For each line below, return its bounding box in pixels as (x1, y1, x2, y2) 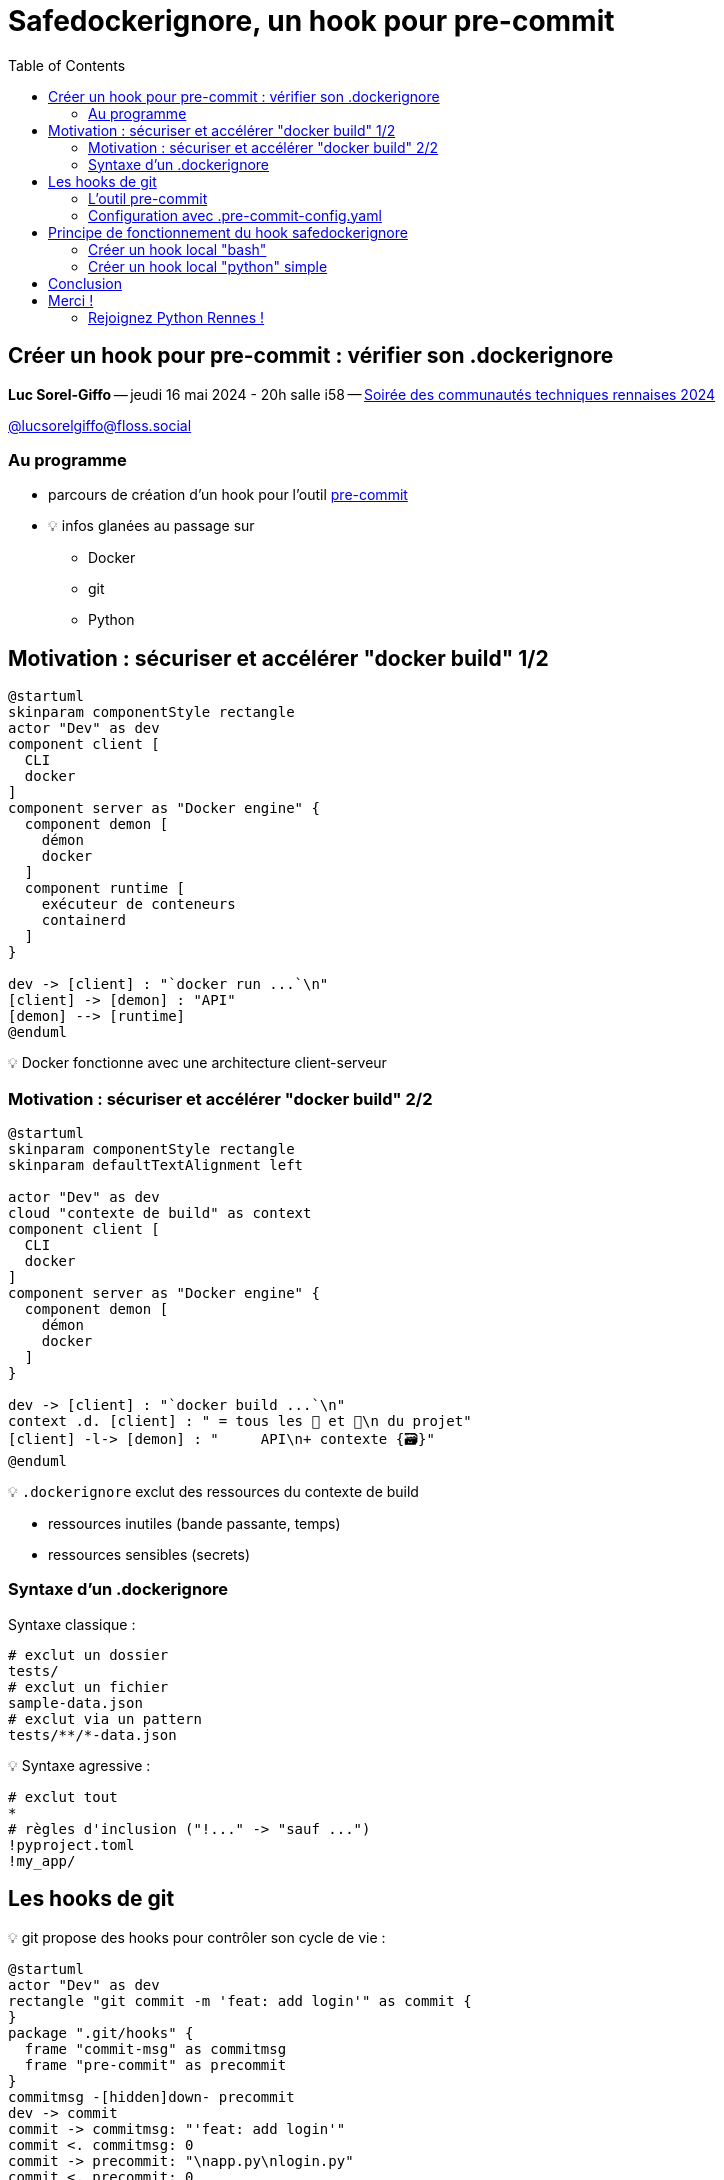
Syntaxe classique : (8, 1615, 136, 1633)
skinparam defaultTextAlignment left (8, 1156, 304, 1173)
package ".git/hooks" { (8, 2024, 194, 2041)
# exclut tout (8, 1788, 118, 1805)
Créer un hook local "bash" (88, 240, 267, 258)
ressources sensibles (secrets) (48, 1545, 251, 1563)
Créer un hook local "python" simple (88, 257, 328, 275)
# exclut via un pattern (8, 1710, 202, 1727)
